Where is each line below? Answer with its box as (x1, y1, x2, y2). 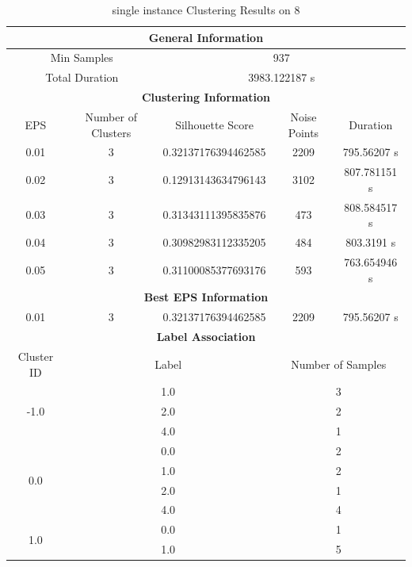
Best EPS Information (143, 289, 269, 305)
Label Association (156, 328, 256, 345)
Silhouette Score (175, 116, 254, 132)
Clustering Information (141, 89, 271, 105)
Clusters (91, 124, 132, 140)
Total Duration (45, 69, 119, 86)
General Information (148, 29, 264, 45)
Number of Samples (291, 355, 387, 372)
